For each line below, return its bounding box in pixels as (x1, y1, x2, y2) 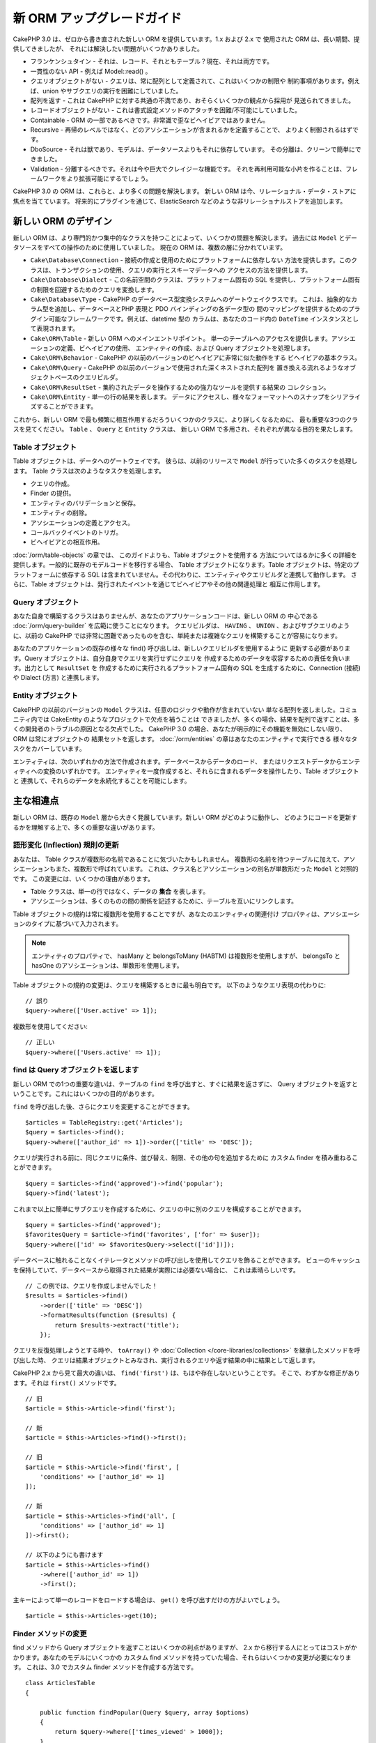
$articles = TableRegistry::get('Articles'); (25, 1118, 184, 1126)
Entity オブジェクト (13, 691, 78, 701)
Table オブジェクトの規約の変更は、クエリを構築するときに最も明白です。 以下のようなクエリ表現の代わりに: (13, 980, 327, 989)
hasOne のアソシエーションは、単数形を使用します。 (31, 961, 183, 970)
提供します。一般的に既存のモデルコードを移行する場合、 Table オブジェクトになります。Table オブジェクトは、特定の (13, 561, 353, 569)
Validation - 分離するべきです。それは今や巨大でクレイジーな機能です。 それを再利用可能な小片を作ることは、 (30, 165, 346, 173)
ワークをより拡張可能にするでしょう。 (42, 174, 152, 183)
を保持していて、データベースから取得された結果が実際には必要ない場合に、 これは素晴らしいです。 (13, 1265, 299, 1274)
